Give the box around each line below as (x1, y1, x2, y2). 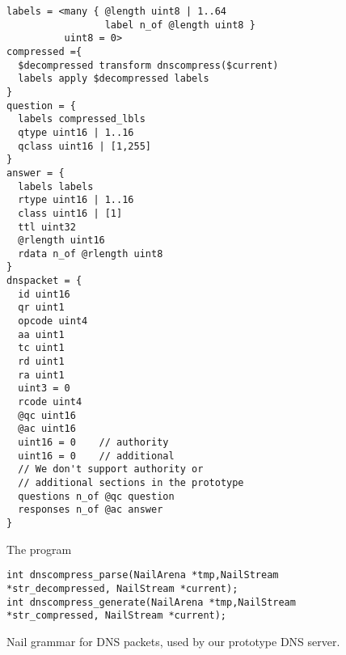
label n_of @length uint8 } (104, 19, 255, 31)
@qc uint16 (18, 409, 76, 421)
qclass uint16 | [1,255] (18, 140, 151, 152)
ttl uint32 (18, 221, 76, 233)
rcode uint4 (18, 396, 82, 408)
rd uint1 (18, 356, 65, 368)
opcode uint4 (18, 315, 88, 327)
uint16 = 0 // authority (18, 437, 169, 448)
